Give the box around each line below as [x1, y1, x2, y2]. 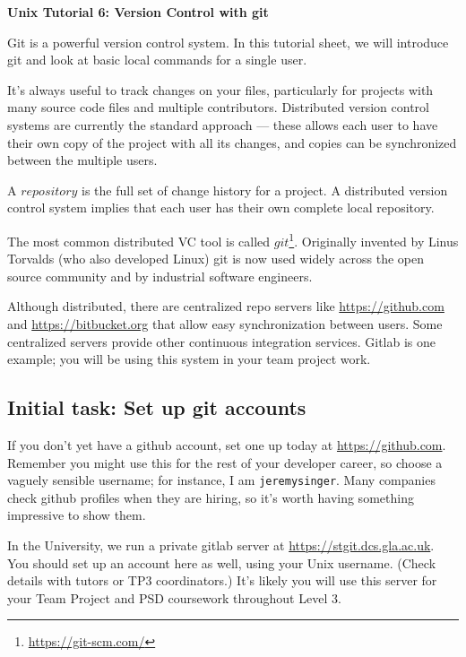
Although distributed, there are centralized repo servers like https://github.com [7, 297, 444, 316]
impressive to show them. [7, 506, 146, 524]
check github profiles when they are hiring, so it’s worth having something [7, 488, 414, 506]
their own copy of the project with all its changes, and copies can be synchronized [7, 133, 457, 151]
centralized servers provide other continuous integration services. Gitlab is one [7, 332, 436, 350]
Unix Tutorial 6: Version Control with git [7, 3, 269, 21]
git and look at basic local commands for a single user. [7, 50, 307, 69]
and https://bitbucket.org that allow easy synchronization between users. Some [7, 314, 443, 333]
